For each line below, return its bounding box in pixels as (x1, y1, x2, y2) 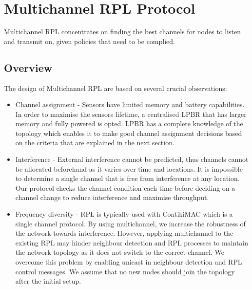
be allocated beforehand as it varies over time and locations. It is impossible (15, 163, 243, 174)
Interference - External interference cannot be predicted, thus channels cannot (15, 154, 249, 164)
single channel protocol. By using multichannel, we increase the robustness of (15, 218, 246, 228)
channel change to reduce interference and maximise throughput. (15, 192, 209, 202)
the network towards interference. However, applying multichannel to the (15, 228, 233, 238)
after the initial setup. (15, 276, 81, 286)
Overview (4, 60, 53, 75)
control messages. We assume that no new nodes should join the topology (15, 266, 235, 276)
